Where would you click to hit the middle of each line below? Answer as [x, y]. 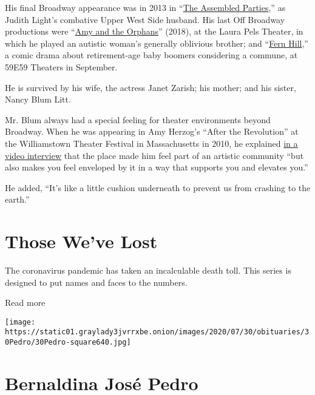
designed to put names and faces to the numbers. [96, 282]
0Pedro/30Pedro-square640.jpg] [68, 343]
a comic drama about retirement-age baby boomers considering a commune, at [151, 55]
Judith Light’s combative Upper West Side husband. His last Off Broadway [145, 19]
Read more [25, 302]
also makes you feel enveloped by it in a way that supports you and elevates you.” [157, 167]
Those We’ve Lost [81, 241]
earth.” [17, 199]
